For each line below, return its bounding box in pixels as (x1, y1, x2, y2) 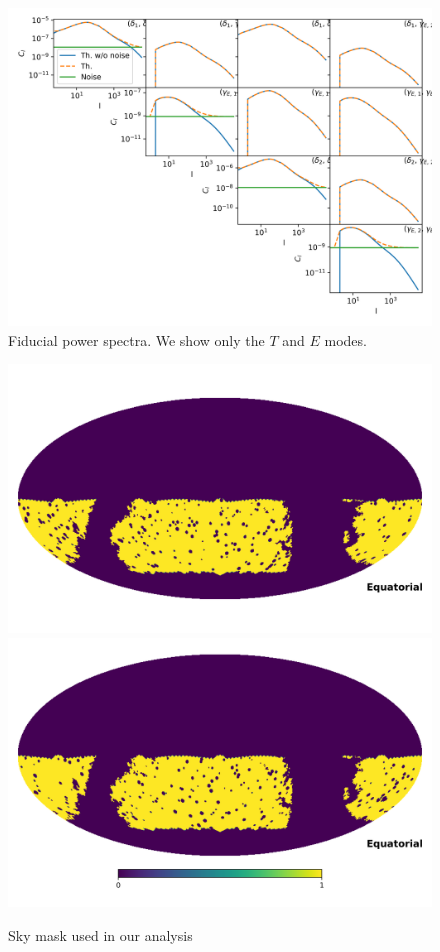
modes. (324, 329, 367, 350)
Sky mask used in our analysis (8, 924, 193, 945)
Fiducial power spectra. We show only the (8, 329, 265, 350)
